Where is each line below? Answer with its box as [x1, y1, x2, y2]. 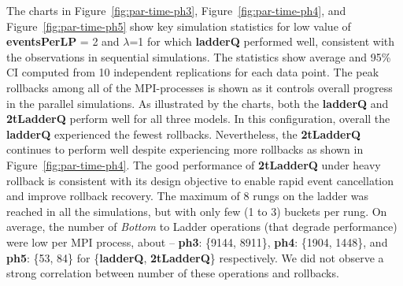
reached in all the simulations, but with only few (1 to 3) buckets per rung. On [6, 202, 387, 219]
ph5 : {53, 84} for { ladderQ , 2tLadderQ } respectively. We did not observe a [6, 249, 384, 266]
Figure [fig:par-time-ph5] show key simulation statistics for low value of [6, 17, 351, 34]
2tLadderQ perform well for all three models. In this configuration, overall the [6, 110, 390, 127]
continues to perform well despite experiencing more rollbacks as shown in [6, 141, 364, 158]
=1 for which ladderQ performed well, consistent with [129, 33, 395, 50]
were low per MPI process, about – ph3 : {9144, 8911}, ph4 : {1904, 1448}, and [6, 233, 388, 250]
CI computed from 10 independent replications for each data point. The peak [6, 64, 379, 80]
